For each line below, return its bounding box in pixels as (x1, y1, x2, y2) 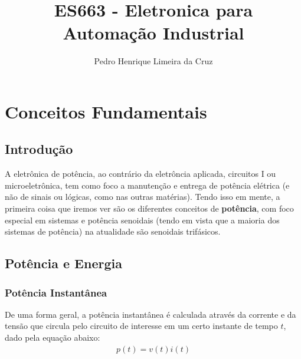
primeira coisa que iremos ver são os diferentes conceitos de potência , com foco (5, 202, 294, 215)
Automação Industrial (63, 21, 244, 45)
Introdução (5, 140, 73, 158)
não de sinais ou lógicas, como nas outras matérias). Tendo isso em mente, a (5, 190, 280, 203)
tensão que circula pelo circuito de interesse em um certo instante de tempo (5, 320, 278, 332)
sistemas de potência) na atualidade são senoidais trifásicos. (5, 225, 221, 238)
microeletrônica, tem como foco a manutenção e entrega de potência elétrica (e (5, 179, 290, 191)
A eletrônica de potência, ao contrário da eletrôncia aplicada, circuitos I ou (5, 167, 276, 180)
